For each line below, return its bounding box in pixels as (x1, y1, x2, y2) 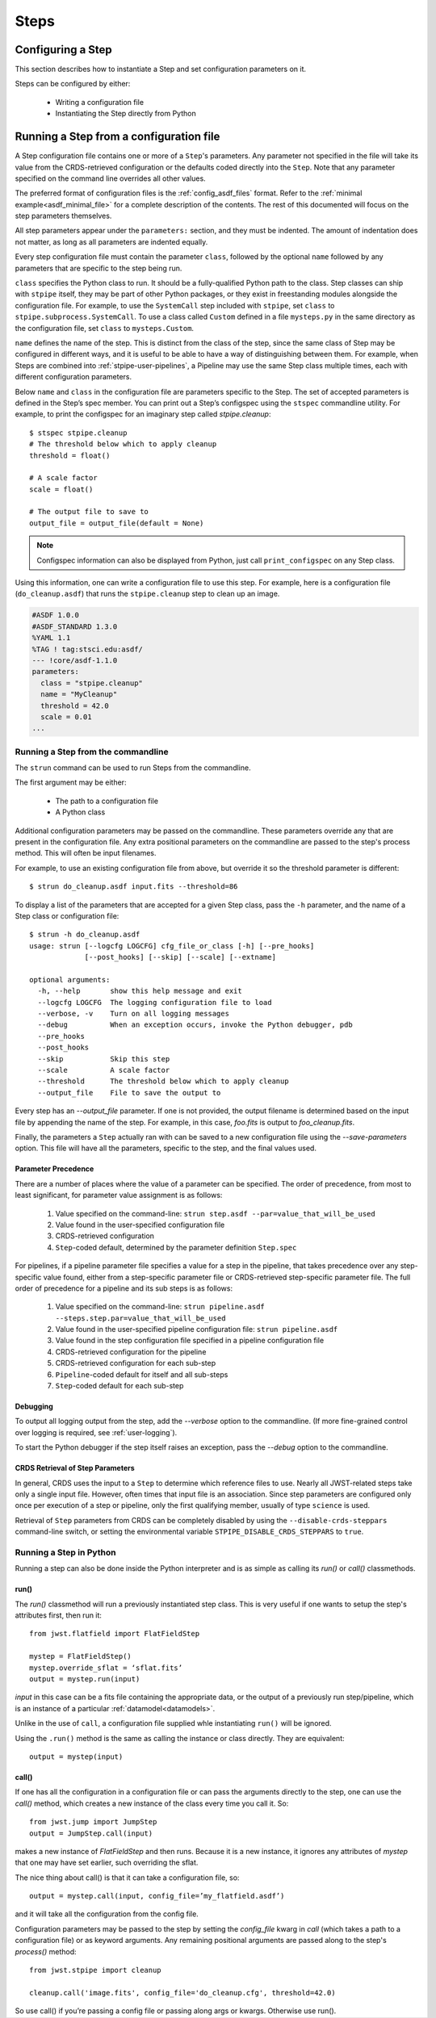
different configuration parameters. (15, 372, 132, 382)
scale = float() (29, 484, 94, 494)
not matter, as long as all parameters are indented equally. (15, 237, 208, 246)
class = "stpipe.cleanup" (40, 678, 143, 688)
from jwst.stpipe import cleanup (29, 1966, 161, 1975)
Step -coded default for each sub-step (55, 1381, 184, 1391)
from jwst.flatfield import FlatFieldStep (29, 1629, 200, 1639)
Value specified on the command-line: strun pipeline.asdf (55, 1302, 266, 1312)
